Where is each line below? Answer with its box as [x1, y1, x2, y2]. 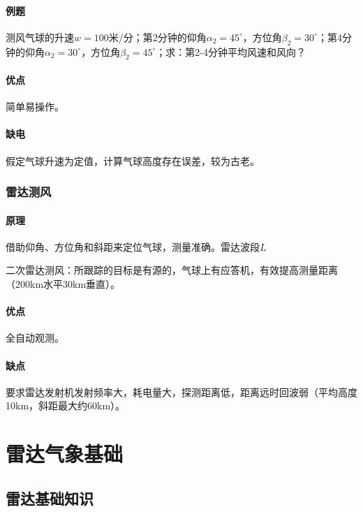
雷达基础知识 [6, 487, 94, 509]
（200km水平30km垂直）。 [6, 277, 121, 291]
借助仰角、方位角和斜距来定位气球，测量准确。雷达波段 [6, 239, 260, 254]
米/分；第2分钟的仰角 [108, 29, 207, 44]
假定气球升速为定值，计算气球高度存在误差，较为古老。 [6, 153, 260, 168]
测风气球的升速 [6, 29, 74, 44]
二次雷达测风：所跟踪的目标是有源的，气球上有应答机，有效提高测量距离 [6, 263, 338, 277]
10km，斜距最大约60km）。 [6, 398, 126, 413]
